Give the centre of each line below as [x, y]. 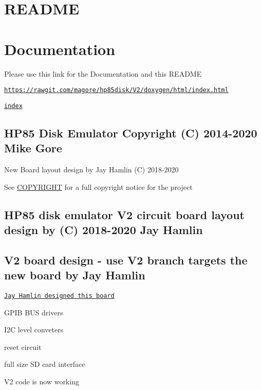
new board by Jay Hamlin [75, 275]
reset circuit [23, 347]
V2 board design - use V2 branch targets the [126, 260]
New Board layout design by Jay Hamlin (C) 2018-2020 [91, 169]
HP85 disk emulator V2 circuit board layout [124, 214]
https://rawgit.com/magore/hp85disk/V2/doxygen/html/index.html [116, 90]
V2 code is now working [42, 381]
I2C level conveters [34, 330]
